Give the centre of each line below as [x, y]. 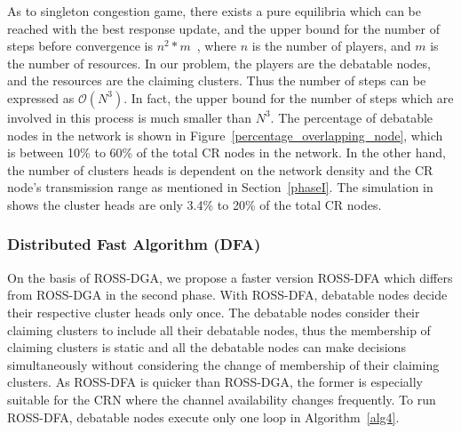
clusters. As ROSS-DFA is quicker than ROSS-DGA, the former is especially [215, 382]
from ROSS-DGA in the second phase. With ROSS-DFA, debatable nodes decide [227, 295]
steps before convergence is [80, 46]
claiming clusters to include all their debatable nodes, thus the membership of [219, 329]
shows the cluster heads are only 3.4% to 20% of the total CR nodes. [195, 204]
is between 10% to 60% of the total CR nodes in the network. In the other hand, [227, 152]
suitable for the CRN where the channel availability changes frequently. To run [222, 399]
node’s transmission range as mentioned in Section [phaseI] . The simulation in [220, 187]
